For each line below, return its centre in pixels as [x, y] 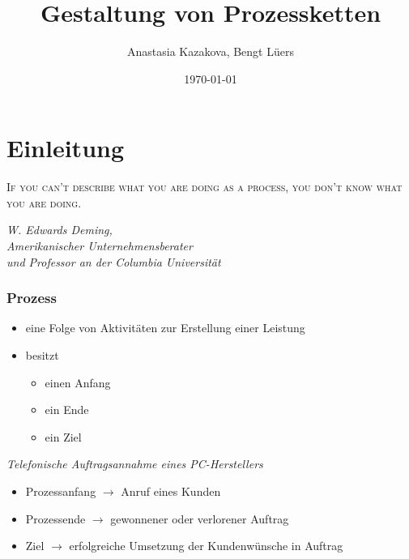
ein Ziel [63, 436]
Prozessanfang [61, 491]
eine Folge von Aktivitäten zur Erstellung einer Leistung [165, 328]
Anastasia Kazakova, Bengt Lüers [211, 51]
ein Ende [67, 410]
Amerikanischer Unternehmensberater [100, 246]
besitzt [42, 355]
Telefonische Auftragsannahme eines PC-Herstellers [135, 464]
